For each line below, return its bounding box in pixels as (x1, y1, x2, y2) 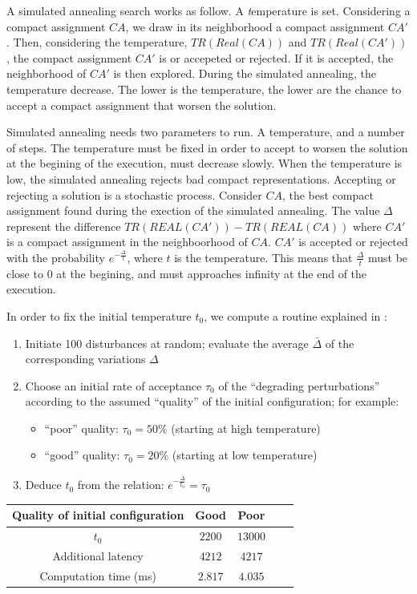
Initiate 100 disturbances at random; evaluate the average (25, 334, 309, 351)
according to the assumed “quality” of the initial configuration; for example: (25, 393, 399, 410)
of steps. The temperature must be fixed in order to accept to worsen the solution (6, 139, 408, 156)
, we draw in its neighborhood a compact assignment (125, 18, 385, 34)
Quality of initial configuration (12, 507, 184, 523)
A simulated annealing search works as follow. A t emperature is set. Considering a (6, 2, 411, 18)
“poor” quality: (44, 419, 119, 436)
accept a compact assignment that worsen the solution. (6, 96, 277, 113)
